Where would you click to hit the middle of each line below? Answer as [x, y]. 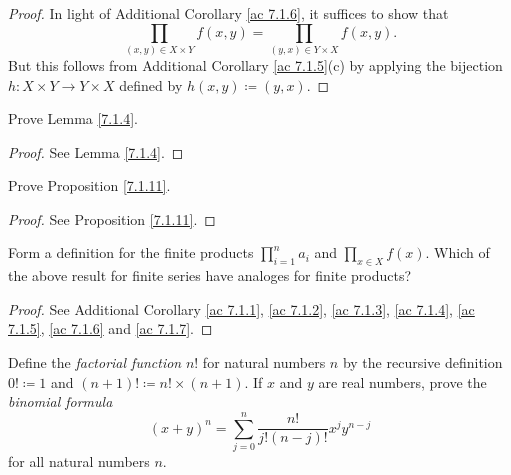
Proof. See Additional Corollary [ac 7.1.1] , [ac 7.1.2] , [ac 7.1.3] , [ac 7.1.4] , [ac [241, 308]
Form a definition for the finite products [131, 252]
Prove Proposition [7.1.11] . [89, 185]
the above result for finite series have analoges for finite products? [210, 275]
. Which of [457, 252]
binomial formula [60, 401]
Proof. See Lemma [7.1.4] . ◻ [96, 151]
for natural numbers [264, 362]
